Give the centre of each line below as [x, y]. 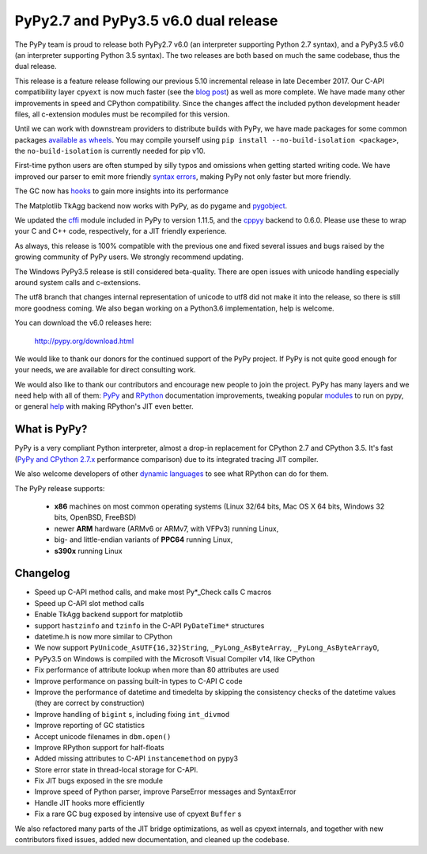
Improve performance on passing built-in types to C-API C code [138, 681]
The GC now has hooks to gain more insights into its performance [122, 191]
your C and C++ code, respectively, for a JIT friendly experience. [121, 231]
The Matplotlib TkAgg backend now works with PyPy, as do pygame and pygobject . [151, 205]
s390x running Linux [88, 551]
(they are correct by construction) [90, 703]
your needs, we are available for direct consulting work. [105, 370]
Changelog [42, 573]
